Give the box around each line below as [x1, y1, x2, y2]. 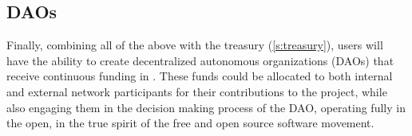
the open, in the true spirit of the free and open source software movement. [6, 115, 374, 131]
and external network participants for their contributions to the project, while [6, 83, 387, 99]
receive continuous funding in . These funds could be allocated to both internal [6, 68, 393, 84]
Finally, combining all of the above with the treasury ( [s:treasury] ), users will [6, 37, 383, 53]
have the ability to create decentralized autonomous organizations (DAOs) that [6, 52, 394, 68]
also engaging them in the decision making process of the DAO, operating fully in [6, 99, 406, 115]
